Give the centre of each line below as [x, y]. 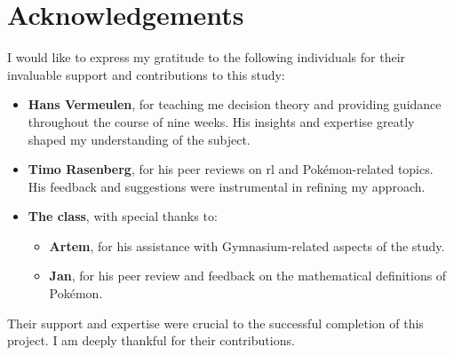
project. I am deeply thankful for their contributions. [151, 340]
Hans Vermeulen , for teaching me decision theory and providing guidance [235, 104]
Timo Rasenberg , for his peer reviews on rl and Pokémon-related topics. [231, 169]
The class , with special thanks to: [123, 216]
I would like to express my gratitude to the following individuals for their [207, 57]
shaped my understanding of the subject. [139, 139]
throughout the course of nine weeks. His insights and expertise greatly [221, 121]
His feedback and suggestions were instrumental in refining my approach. [227, 186]
